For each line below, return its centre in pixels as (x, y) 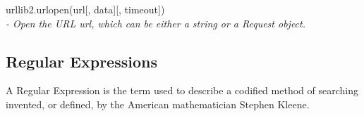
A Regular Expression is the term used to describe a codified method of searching (182, 90)
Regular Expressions (81, 61)
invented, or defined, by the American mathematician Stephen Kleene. (158, 104)
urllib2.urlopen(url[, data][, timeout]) (85, 9)
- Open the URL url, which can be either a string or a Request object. (156, 23)
